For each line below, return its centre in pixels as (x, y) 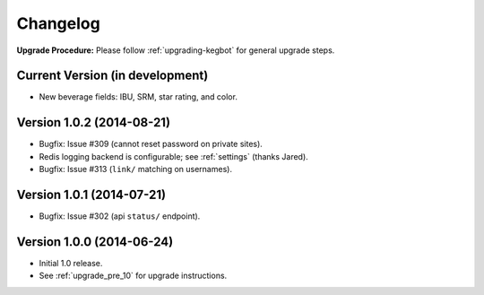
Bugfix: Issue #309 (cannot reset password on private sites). (151, 144)
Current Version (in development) (112, 76)
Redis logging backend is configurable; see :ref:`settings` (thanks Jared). (173, 156)
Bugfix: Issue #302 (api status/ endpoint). (120, 216)
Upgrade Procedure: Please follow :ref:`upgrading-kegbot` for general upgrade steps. (176, 50)
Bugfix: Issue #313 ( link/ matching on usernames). (136, 169)
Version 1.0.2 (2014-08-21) (93, 122)
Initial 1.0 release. (71, 263)
